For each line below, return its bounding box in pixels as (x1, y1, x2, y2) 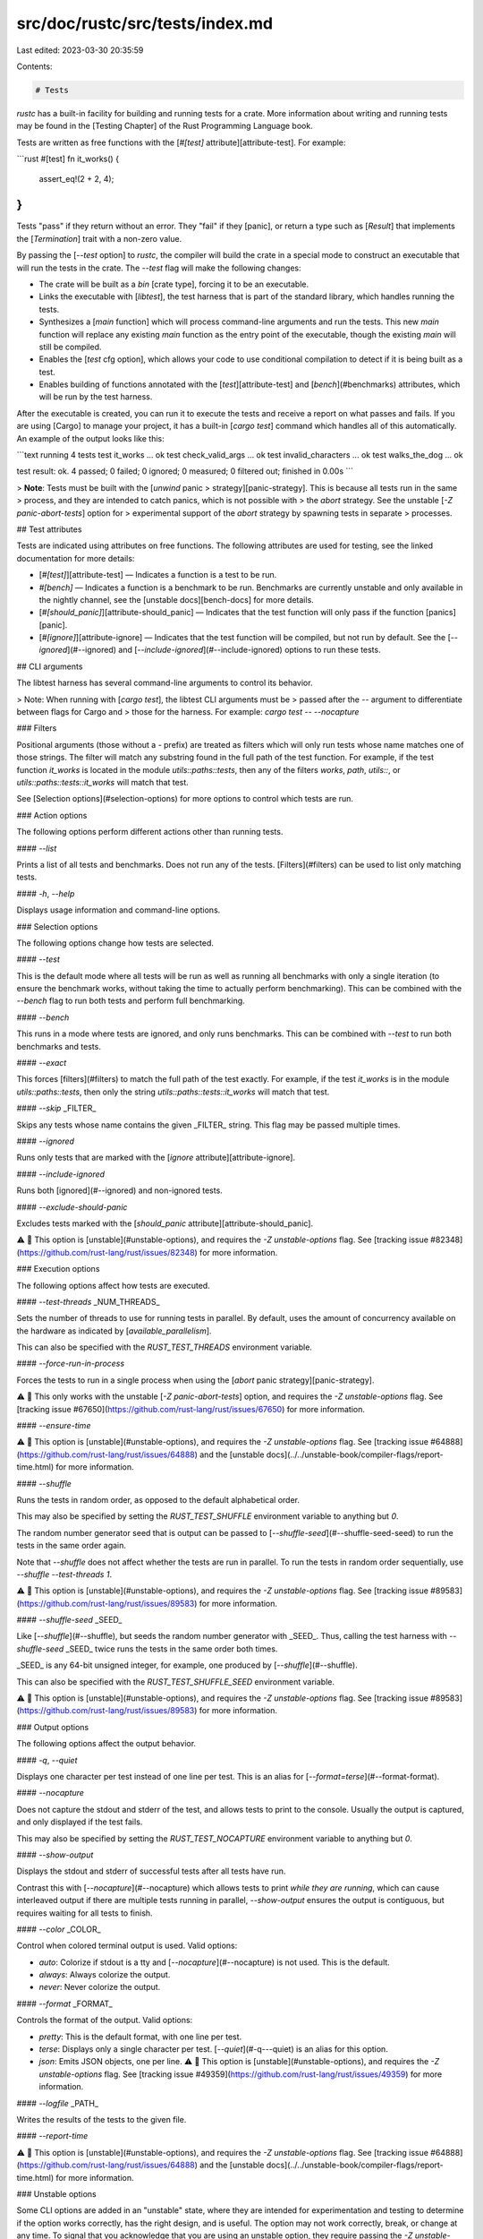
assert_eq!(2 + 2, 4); (38, 174, 114, 184)
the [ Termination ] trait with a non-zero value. (16, 233, 182, 244)
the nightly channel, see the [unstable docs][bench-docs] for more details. (38, 594, 315, 605)
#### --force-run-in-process (16, 1358, 125, 1369)
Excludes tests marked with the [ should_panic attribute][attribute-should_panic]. (16, 1218, 313, 1229)
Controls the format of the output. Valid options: (16, 2015, 193, 2026)
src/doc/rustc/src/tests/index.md (16, 13, 274, 33)
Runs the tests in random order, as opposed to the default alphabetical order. (16, 1494, 300, 1505)
